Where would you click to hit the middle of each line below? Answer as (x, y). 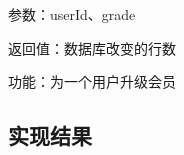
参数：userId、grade (72, 14)
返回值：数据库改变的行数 (92, 47)
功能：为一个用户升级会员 (92, 81)
